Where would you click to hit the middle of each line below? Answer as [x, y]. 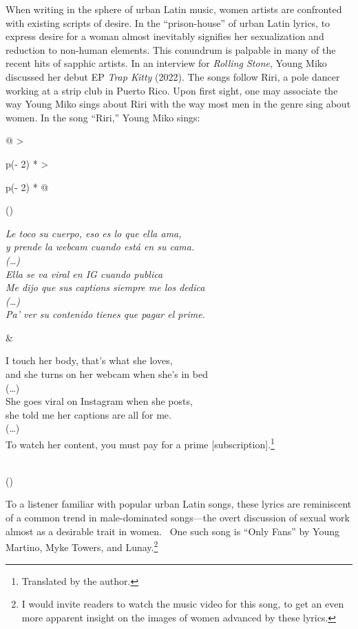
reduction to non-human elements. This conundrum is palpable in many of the [171, 49]
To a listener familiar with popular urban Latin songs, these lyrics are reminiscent [179, 504]
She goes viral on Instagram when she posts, [99, 401]
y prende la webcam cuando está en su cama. [100, 247]
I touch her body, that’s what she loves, [89, 360]
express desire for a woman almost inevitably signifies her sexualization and [165, 36]
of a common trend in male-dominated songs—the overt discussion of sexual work [178, 518]
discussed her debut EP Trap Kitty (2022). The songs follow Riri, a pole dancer [173, 76]
